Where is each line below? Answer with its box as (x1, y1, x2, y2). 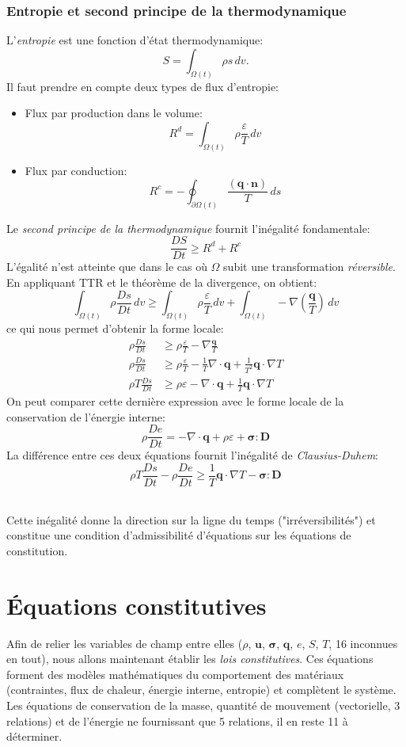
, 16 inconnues (328, 635, 398, 651)
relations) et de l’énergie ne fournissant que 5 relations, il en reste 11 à (6, 712, 348, 729)
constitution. (6, 542, 68, 558)
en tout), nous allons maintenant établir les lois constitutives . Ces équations (6, 650, 374, 667)
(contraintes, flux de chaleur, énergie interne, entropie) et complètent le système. (6, 681, 397, 698)
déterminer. (6, 728, 63, 745)
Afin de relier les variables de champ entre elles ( (6, 635, 243, 651)
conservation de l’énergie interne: (6, 408, 165, 425)
